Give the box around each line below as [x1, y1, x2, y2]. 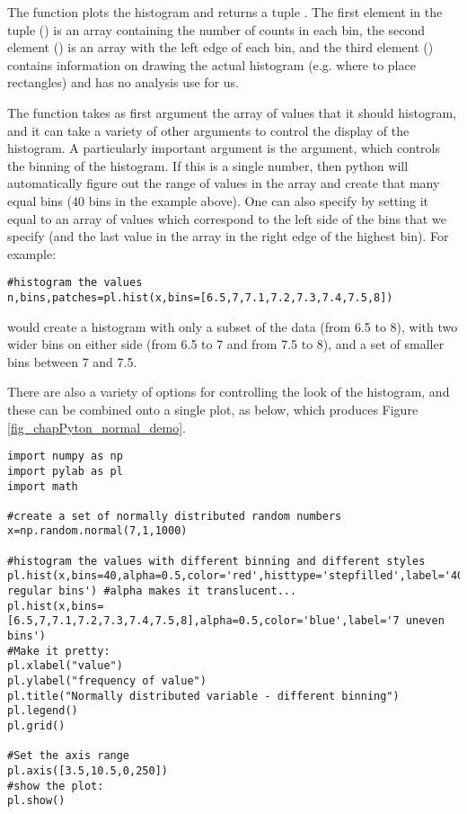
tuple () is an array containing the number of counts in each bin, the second [7, 20, 426, 39]
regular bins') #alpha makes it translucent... [7, 585, 297, 598]
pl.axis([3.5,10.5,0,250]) [7, 764, 168, 777]
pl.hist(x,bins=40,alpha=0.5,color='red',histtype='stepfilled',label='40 [7, 569, 464, 583]
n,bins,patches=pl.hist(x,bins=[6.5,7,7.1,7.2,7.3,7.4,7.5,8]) [7, 291, 393, 304]
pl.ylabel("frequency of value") [7, 675, 207, 688]
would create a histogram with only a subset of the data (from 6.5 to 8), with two [7, 317, 458, 335]
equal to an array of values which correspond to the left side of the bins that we [7, 209, 446, 228]
